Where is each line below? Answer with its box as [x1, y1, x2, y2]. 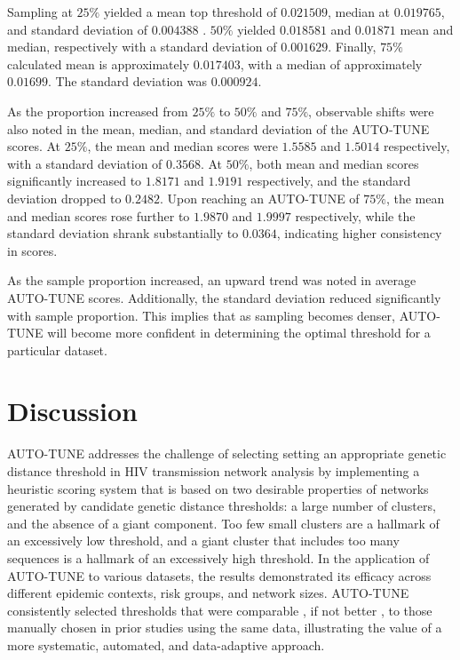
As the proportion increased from [7, 101, 188, 120]
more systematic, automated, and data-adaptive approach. [7, 635, 325, 654]
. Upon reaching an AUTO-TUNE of [159, 188, 360, 207]
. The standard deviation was [47, 72, 207, 91]
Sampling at [7, 3, 73, 20]
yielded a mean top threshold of [103, 3, 277, 20]
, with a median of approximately [240, 54, 423, 73]
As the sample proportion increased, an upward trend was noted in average [7, 271, 416, 290]
